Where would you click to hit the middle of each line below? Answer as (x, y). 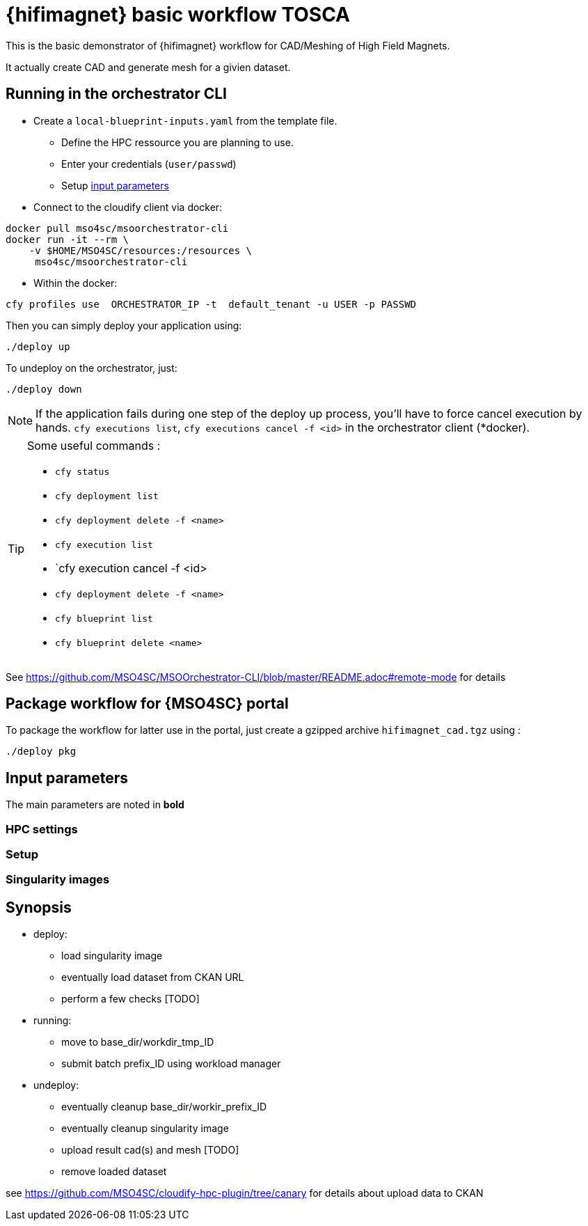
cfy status (82, 471)
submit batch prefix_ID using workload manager (171, 1064)
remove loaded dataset (114, 1172)
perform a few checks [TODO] (130, 999)
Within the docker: (76, 283)
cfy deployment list (107, 496)
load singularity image (112, 956)
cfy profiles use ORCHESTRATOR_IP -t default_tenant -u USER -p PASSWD (211, 304)
